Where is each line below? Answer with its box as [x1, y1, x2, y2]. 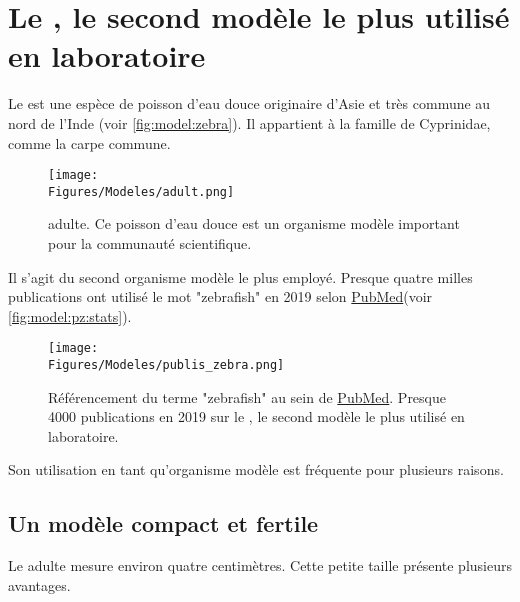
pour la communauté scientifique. [48, 233, 252, 253]
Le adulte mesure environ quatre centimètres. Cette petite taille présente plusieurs [8, 555, 512, 576]
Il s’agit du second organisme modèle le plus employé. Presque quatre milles [8, 266, 473, 287]
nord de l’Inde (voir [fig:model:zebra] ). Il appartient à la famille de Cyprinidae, [8, 112, 491, 133]
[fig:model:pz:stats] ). [8, 305, 132, 326]
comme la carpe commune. [8, 132, 171, 153]
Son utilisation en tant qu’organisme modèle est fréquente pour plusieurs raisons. [8, 459, 504, 480]
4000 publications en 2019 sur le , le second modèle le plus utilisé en [48, 406, 465, 427]
